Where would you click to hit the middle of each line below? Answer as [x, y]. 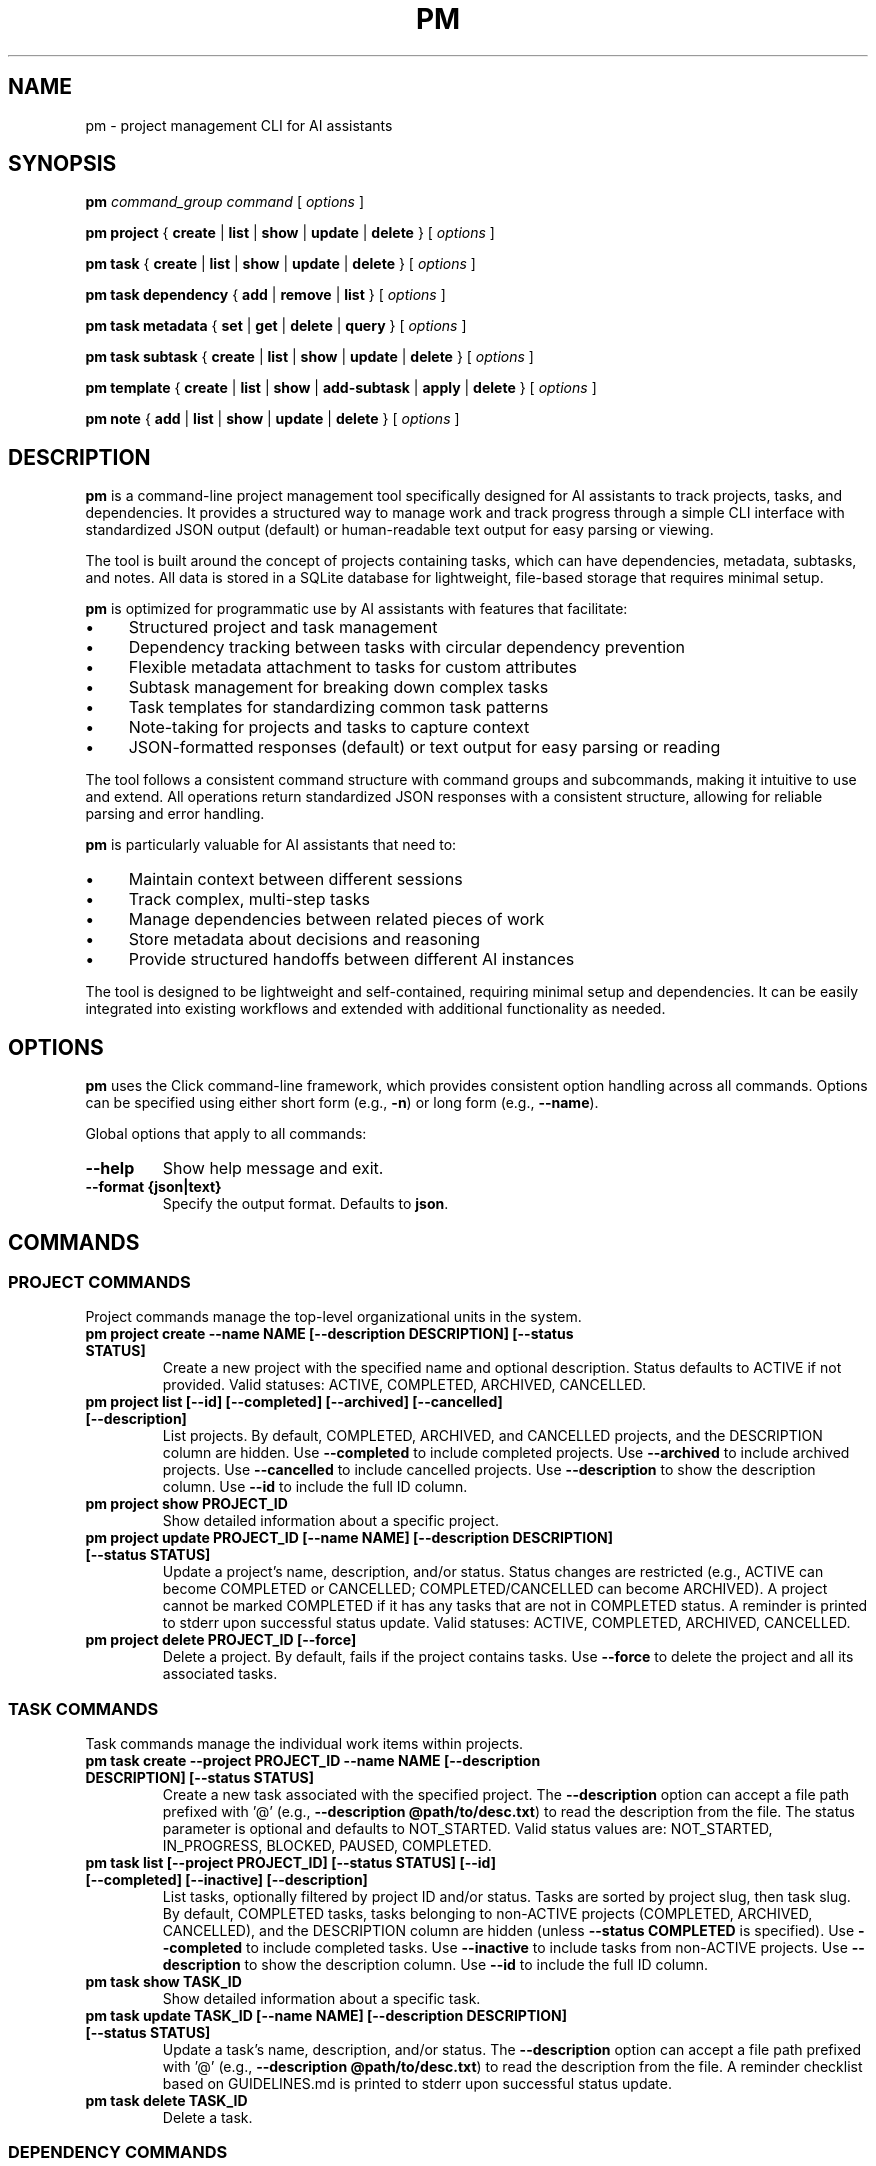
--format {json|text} [153, 1187]
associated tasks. [220, 1674]
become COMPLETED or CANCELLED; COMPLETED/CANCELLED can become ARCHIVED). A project [495, 1589]
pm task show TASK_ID [163, 1982]
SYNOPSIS [62, 164]
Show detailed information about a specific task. [321, 1999]
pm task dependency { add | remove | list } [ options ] [265, 295]
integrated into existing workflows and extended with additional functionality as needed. [375, 1009]
